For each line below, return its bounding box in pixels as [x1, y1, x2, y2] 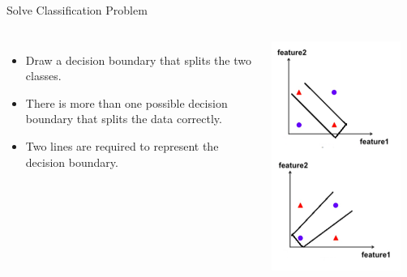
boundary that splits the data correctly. [25, 110, 222, 127]
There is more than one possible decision [25, 94, 228, 111]
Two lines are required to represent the [25, 137, 219, 154]
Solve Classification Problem [6, 2, 148, 18]
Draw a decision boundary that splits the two [25, 51, 251, 68]
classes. [25, 67, 62, 84]
